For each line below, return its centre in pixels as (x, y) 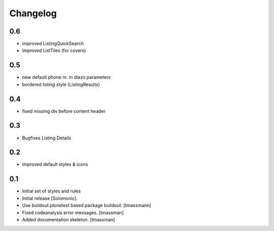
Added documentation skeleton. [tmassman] (68, 219)
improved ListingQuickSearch (53, 44)
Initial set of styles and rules (52, 191)
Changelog (33, 13)
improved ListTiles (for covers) (54, 50)
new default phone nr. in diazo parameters (66, 77)
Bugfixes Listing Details (46, 138)
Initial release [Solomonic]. (50, 198)
